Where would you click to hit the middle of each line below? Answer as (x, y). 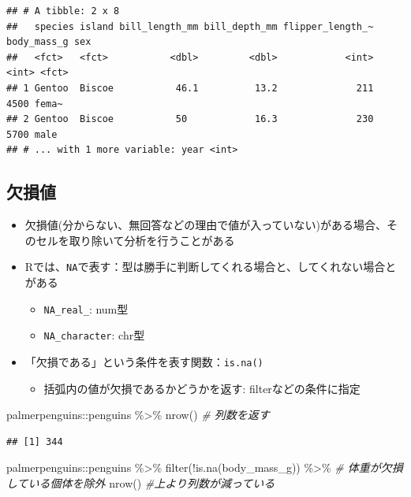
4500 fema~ (35, 104)
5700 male (32, 134)
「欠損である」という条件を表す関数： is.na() (144, 361)
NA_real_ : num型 (86, 308)
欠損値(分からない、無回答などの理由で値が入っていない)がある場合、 (205, 225)
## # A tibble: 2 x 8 (63, 11)
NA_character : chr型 (94, 335)
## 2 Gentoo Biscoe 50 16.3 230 (190, 119)
